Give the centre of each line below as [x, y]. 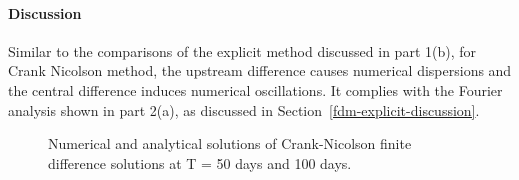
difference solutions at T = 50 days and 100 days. [200, 162]
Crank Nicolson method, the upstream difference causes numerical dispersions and [260, 70]
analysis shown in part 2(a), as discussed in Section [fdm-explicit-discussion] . [244, 109]
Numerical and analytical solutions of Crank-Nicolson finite [230, 143]
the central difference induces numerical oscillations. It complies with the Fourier [255, 89]
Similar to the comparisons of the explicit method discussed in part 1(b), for [242, 50]
